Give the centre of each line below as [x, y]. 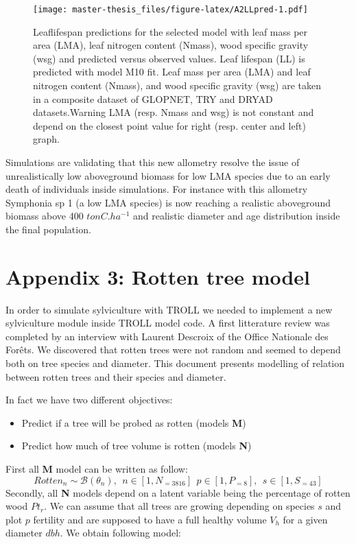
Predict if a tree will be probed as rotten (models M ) [134, 422]
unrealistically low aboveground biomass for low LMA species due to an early [168, 175]
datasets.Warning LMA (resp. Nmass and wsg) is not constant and [174, 112]
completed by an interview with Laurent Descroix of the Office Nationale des [167, 336]
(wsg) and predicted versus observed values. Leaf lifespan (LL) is [169, 58]
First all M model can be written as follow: [97, 469]
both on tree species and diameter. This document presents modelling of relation [175, 363]
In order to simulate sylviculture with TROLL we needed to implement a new [169, 309]
